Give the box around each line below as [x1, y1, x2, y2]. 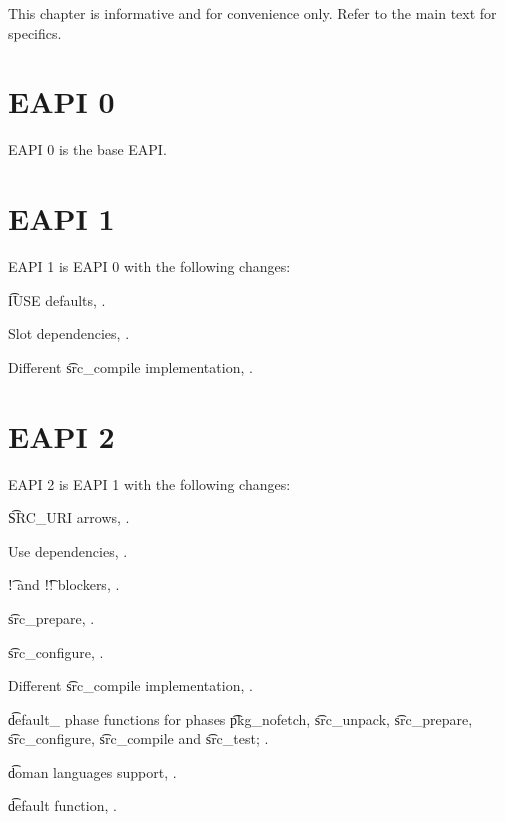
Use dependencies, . [8, 540, 128, 561]
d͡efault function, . [8, 795, 117, 816]
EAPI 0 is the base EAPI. [8, 139, 167, 160]
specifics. [8, 22, 62, 43]
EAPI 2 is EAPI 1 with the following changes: [8, 473, 291, 494]
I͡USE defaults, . [8, 289, 106, 310]
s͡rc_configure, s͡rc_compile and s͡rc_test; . [8, 728, 269, 749]
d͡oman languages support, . [8, 761, 177, 782]
